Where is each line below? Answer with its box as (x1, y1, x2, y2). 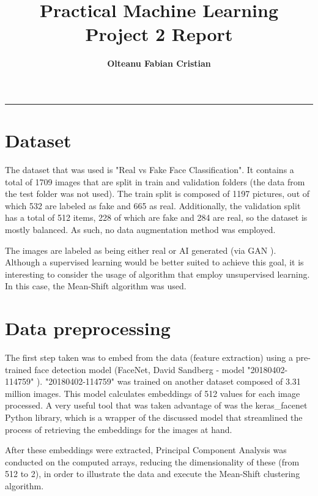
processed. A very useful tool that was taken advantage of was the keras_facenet (5, 399, 308, 412)
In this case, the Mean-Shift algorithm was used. (5, 279, 187, 292)
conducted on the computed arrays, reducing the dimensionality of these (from (5, 455, 300, 468)
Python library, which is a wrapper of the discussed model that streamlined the (5, 411, 303, 424)
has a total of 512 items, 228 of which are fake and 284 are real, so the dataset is (5, 211, 308, 224)
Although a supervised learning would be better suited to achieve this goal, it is (5, 256, 304, 268)
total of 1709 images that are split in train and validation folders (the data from (5, 175, 305, 188)
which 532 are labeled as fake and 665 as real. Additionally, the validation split (5, 199, 301, 212)
